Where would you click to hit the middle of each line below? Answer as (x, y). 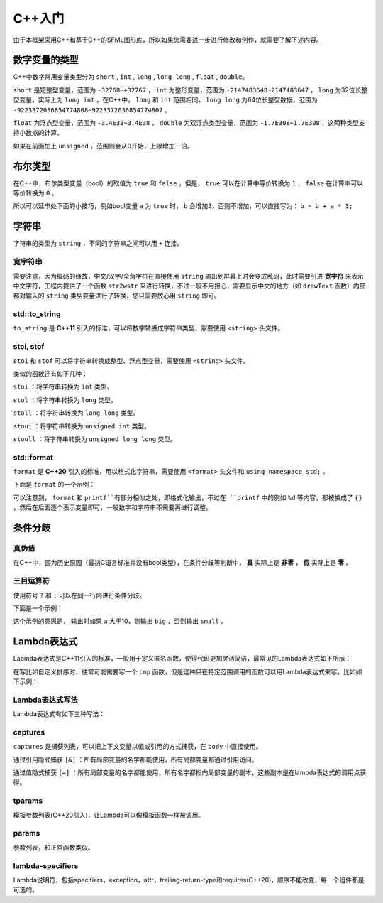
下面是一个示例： (38, 608)
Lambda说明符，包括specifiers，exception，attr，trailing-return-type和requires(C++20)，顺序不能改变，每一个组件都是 (189, 880)
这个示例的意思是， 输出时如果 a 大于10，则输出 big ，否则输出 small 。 (120, 621)
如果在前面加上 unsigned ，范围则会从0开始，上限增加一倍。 (104, 146)
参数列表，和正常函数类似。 (54, 847)
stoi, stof (29, 347)
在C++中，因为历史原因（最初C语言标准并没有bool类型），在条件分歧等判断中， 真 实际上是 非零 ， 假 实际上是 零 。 (183, 563)
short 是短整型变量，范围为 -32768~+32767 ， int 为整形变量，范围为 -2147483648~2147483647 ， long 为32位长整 (190, 90)
